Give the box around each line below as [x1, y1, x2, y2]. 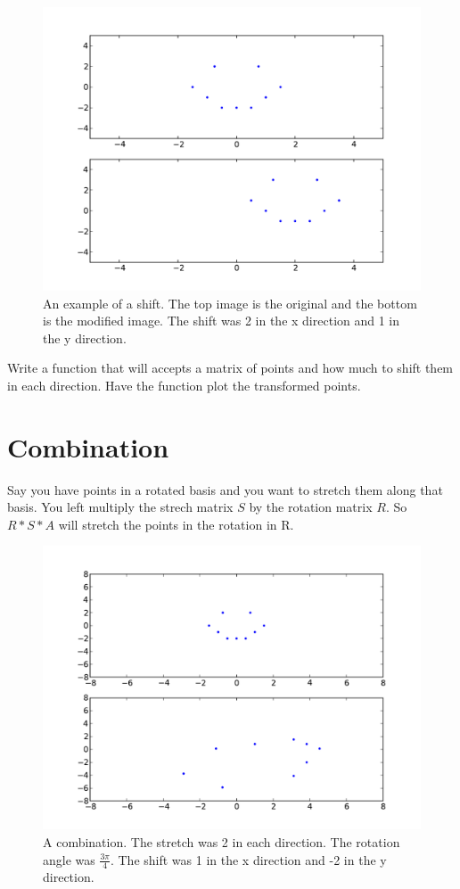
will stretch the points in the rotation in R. [58, 514, 294, 533]
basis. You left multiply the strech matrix [7, 498, 234, 516]
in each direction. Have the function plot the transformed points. [7, 375, 361, 394]
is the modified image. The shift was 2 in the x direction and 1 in [43, 311, 400, 330]
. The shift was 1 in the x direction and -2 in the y [110, 850, 387, 868]
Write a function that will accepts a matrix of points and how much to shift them [7, 358, 454, 377]
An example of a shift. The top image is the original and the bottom [43, 293, 417, 312]
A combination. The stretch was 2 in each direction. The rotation [43, 833, 400, 852]
